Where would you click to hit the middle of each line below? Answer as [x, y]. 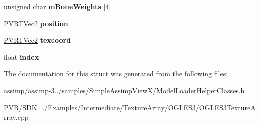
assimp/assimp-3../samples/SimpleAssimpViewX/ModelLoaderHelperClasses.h [124, 90]
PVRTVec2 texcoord [38, 40]
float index [22, 57]
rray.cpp [16, 117]
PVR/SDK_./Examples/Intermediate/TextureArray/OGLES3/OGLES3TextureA [130, 107]
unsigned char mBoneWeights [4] [58, 6]
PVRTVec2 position [36, 23]
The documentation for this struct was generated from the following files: [116, 73]
